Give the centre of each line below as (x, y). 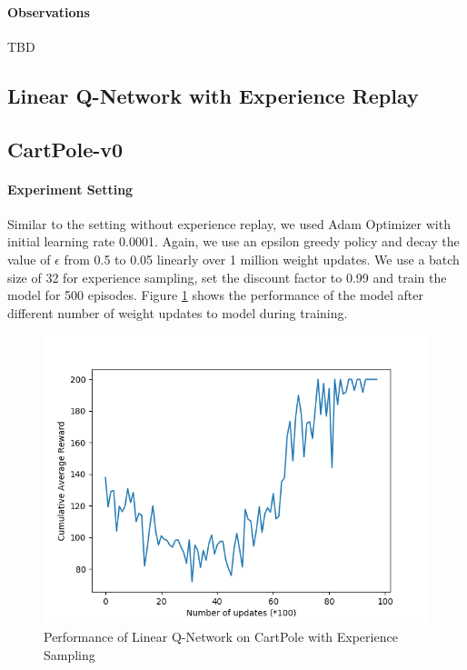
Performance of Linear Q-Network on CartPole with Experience (221, 636)
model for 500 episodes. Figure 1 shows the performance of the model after (216, 295)
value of (29, 259)
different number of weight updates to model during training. (178, 312)
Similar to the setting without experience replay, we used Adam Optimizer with (229, 223)
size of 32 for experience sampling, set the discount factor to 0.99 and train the (227, 277)
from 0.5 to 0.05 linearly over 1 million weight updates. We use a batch (262, 259)
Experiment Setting (70, 189)
